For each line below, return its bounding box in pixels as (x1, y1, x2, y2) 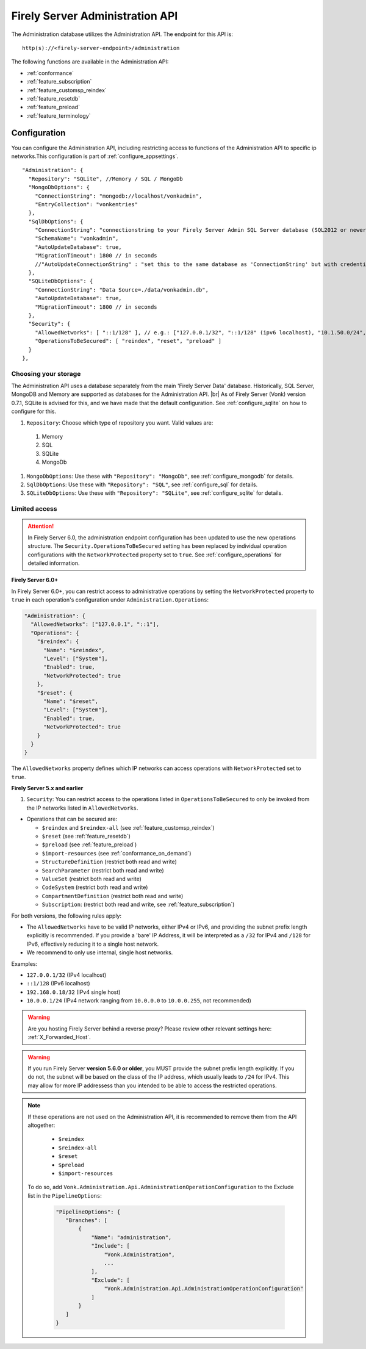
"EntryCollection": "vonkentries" (34, 201, 138, 207)
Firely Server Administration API (11, 9, 178, 23)
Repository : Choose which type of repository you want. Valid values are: (26, 419, 213, 426)
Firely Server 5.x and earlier (11, 785, 84, 792)
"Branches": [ (65, 1217, 108, 1224)
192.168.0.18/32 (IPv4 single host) (26, 988, 121, 996)
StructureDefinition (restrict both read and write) (41, 858, 177, 866)
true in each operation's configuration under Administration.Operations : (11, 596, 209, 603)
